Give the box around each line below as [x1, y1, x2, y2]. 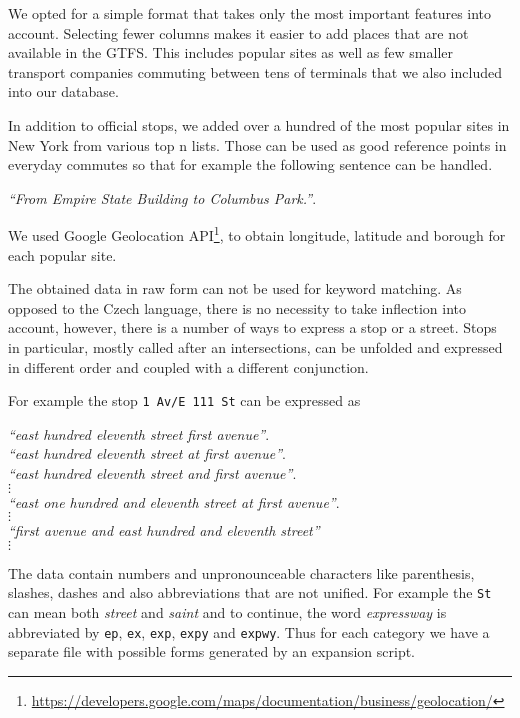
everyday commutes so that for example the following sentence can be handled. [8, 154, 493, 175]
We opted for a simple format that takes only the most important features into [8, 3, 492, 23]
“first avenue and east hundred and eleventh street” [8, 520, 320, 541]
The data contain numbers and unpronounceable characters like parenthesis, [8, 562, 475, 583]
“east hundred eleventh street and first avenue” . [8, 463, 297, 483]
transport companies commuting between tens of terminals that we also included [8, 61, 502, 82]
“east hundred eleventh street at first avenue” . [8, 443, 286, 464]
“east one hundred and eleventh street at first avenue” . [8, 491, 340, 512]
